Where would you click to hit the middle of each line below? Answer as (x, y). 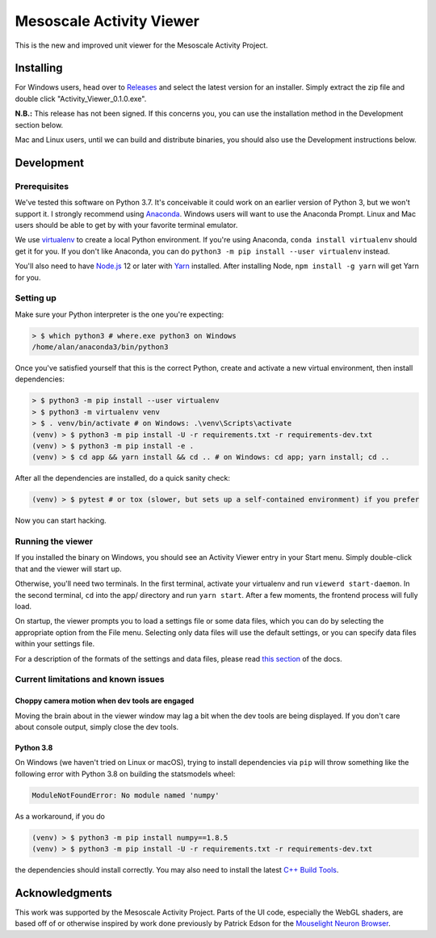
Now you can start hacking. (61, 520)
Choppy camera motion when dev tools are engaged (105, 701)
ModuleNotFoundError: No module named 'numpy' (126, 795)
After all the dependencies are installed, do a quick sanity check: (122, 478)
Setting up (36, 298)
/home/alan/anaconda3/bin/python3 (100, 347)
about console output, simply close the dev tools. (97, 726)
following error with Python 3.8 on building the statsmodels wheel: (125, 774)
